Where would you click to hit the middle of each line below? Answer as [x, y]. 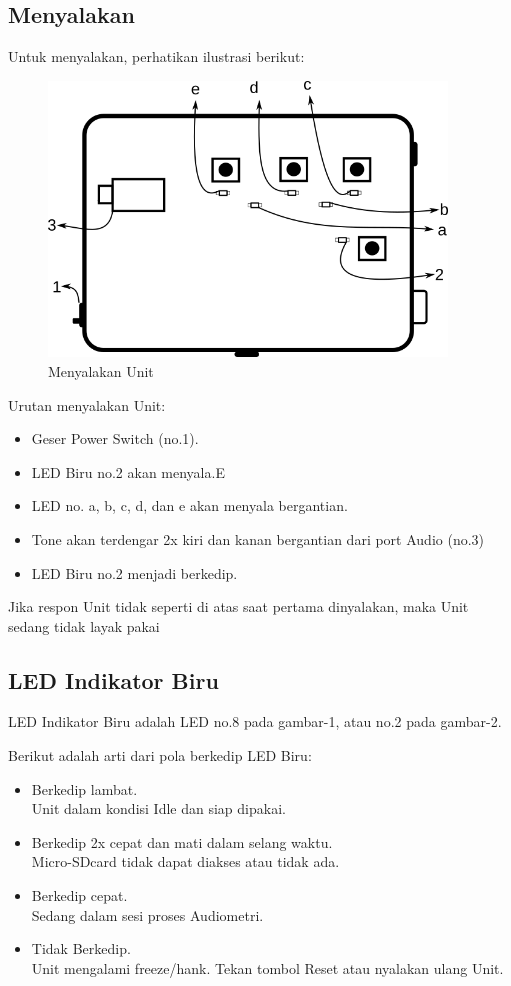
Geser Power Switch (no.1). [115, 438]
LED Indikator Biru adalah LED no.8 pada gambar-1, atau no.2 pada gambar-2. [255, 721]
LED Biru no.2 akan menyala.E [128, 471]
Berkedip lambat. [84, 788]
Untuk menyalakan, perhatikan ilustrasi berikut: [156, 56]
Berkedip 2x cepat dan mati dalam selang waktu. [182, 841]
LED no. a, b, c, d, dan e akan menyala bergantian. [189, 505]
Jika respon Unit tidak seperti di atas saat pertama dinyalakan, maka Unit [238, 606]
